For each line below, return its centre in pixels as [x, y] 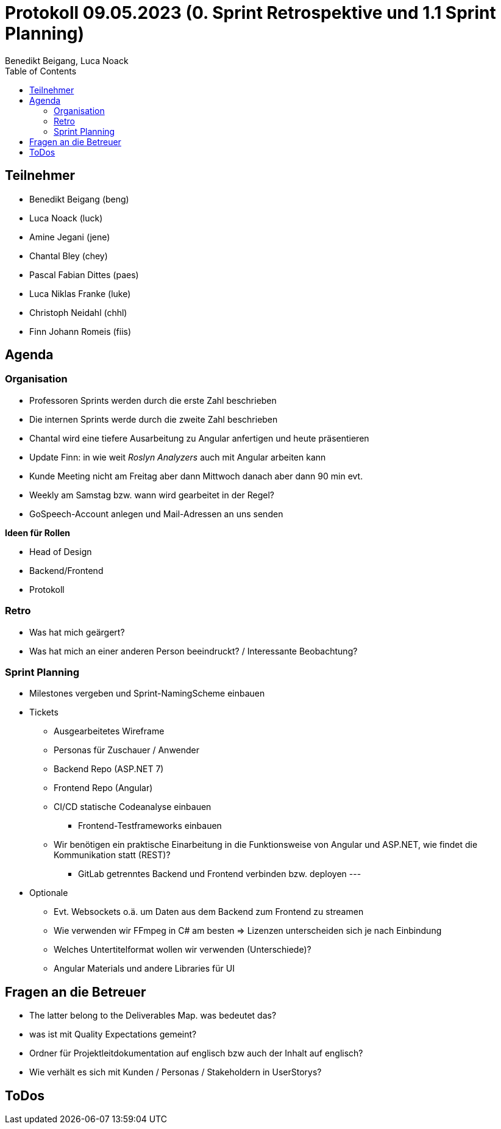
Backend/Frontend [66, 570]
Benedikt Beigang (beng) [79, 199]
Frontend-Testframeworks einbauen [150, 826]
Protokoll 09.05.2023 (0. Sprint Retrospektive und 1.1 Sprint [250, 13]
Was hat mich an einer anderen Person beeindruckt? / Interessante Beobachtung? [194, 651]
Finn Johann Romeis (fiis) [80, 331]
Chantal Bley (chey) [69, 256]
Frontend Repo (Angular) [103, 788]
